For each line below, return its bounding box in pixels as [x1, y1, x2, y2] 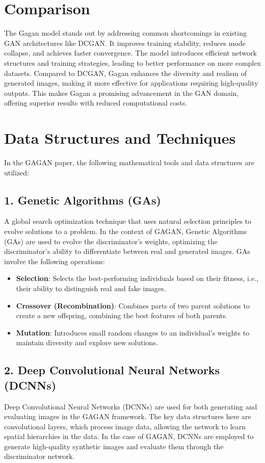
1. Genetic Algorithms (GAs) [4, 192, 162, 208]
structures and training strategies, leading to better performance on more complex [4, 57, 261, 68]
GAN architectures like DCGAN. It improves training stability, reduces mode [4, 37, 246, 48]
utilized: [4, 167, 30, 177]
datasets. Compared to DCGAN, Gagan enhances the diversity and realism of [4, 67, 247, 78]
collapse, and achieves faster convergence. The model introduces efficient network [4, 47, 257, 58]
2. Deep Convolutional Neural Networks [4, 362, 220, 378]
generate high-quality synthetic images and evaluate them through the [4, 441, 224, 451]
